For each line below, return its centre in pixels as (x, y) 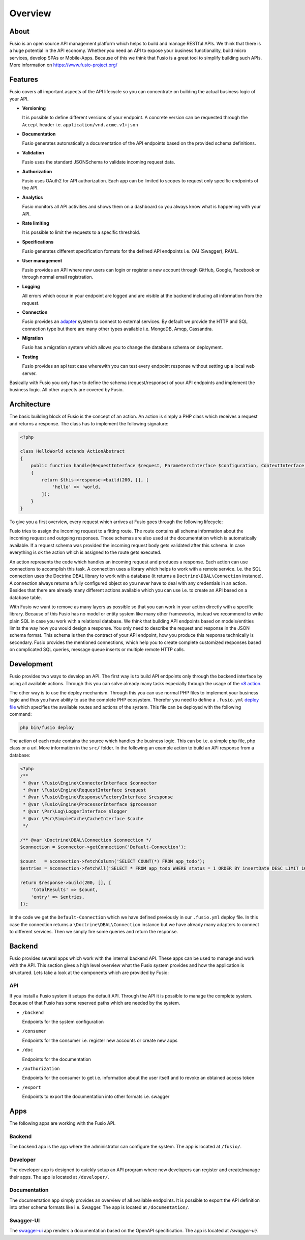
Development (31, 664)
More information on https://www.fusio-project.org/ (64, 65)
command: (21, 714)
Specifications (38, 241)
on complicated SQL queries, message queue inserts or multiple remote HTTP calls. (97, 650)
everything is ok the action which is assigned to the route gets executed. (85, 552)
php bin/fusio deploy (47, 728)
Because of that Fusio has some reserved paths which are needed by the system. (95, 1003)
